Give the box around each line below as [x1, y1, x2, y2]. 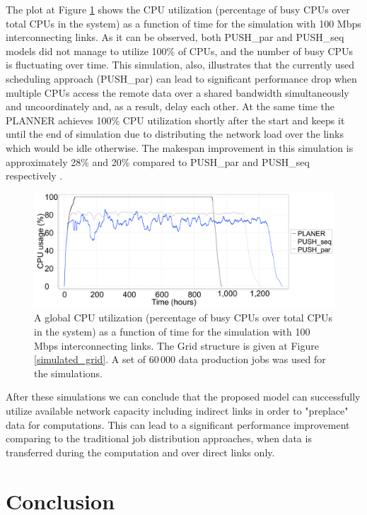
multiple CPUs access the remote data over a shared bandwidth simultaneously [6, 85, 349, 100]
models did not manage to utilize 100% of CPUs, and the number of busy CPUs [6, 43, 354, 58]
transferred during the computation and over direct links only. [6, 444, 275, 459]
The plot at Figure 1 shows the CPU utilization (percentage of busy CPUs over [6, 2, 350, 16]
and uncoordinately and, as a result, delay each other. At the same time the [6, 99, 335, 114]
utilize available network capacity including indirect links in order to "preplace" [6, 403, 349, 418]
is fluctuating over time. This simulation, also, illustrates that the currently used [6, 57, 355, 72]
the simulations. [34, 365, 103, 380]
